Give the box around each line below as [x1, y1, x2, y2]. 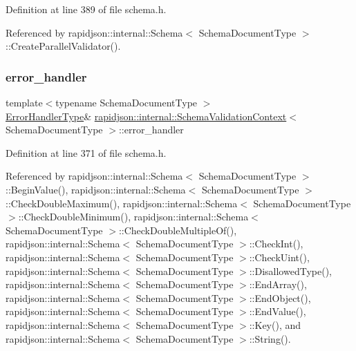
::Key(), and [249, 317, 301, 332]
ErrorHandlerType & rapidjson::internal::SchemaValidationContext [6, 108, 287, 123]
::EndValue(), [249, 304, 306, 319]
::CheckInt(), [249, 236, 303, 251]
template [6, 95, 43, 109]
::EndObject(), [249, 290, 311, 305]
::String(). [249, 331, 291, 345]
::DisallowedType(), [249, 263, 332, 278]
